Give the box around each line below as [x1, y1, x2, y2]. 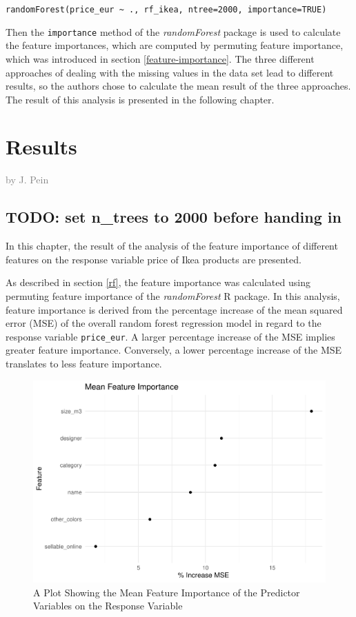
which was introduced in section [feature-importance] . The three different [6, 51, 315, 65]
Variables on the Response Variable [33, 598, 183, 613]
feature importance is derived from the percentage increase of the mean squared [6, 302, 343, 316]
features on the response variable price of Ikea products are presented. [6, 252, 301, 266]
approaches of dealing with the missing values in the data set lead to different [6, 65, 334, 79]
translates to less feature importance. [6, 356, 162, 371]
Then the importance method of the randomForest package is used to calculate [6, 24, 341, 39]
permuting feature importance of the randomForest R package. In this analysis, [6, 288, 340, 303]
